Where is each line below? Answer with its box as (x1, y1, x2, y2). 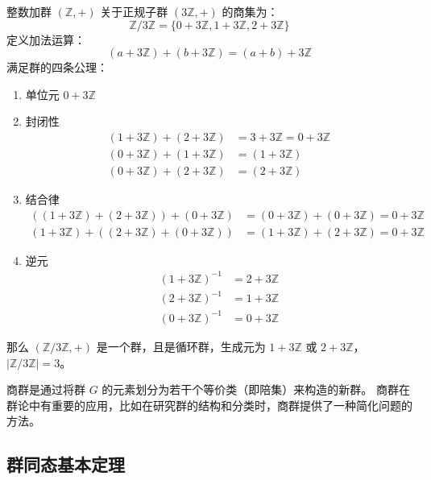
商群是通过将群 (6, 381, 85, 398)
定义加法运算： (6, 31, 85, 48)
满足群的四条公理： (6, 59, 108, 76)
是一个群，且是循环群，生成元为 (96, 337, 266, 354)
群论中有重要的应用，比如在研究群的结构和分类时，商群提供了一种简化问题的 (6, 396, 412, 413)
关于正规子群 (100, 3, 168, 19)
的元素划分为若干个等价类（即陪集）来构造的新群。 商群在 (102, 381, 411, 398)
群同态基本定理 (6, 452, 125, 477)
